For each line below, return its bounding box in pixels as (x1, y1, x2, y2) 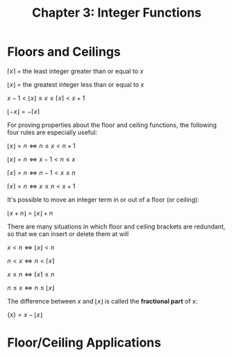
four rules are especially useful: (7, 128, 97, 136)
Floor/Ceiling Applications (7, 335, 162, 351)
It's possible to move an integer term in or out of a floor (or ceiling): (7, 195, 199, 204)
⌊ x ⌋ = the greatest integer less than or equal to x (7, 80, 144, 88)
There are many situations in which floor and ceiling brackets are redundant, (7, 222, 226, 231)
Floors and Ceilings (7, 44, 122, 60)
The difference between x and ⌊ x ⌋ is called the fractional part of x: (7, 297, 198, 305)
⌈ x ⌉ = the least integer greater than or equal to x (7, 67, 144, 75)
